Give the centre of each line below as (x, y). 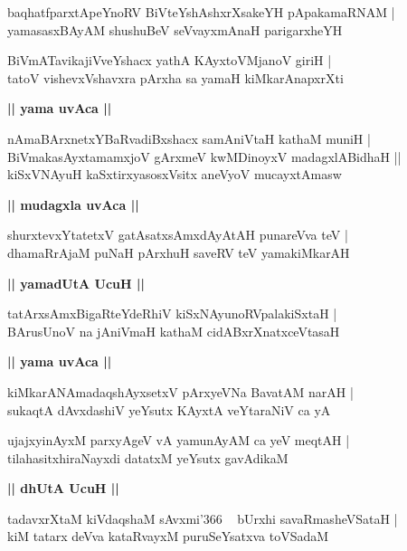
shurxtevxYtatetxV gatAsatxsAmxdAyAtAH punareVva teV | (178, 235)
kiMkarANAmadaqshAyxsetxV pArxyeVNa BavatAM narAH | (180, 391)
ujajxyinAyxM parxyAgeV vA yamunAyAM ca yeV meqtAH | (179, 440)
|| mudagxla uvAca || (73, 204)
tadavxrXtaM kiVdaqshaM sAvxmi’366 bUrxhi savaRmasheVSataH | (203, 518)
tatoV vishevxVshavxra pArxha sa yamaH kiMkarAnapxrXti (175, 77)
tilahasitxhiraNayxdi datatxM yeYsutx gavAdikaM (148, 457)
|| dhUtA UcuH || (63, 488)
